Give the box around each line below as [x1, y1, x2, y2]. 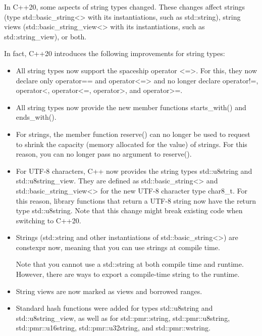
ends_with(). [16, 112, 57, 122]
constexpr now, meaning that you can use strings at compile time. [16, 242, 220, 252]
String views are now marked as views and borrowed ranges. [16, 285, 202, 296]
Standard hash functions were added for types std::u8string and [16, 303, 213, 313]
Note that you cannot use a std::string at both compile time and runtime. [16, 259, 244, 269]
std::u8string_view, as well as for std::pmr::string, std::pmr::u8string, [16, 312, 230, 323]
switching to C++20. [16, 215, 81, 225]
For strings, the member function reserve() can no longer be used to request [16, 128, 250, 139]
